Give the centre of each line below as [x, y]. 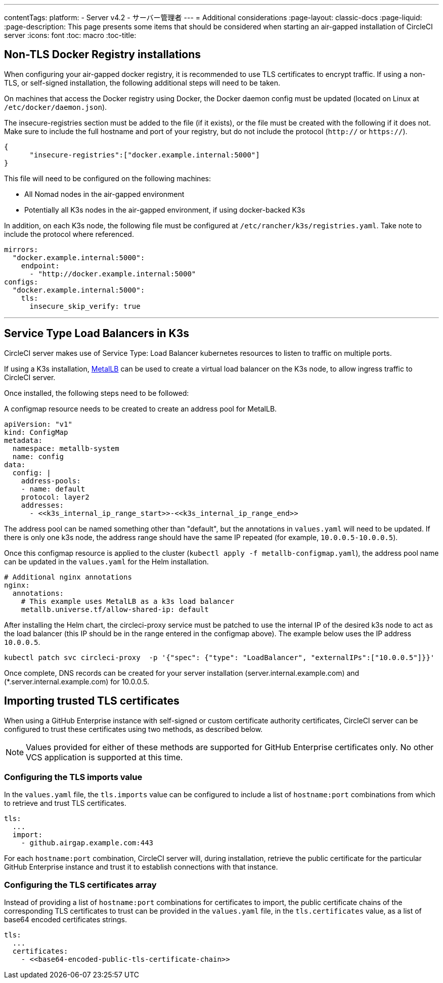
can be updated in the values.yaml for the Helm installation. [106, 561]
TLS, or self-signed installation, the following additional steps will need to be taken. [142, 83]
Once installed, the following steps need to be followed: [97, 393]
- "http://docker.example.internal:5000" [113, 274]
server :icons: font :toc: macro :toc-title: [70, 35]
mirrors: [21, 249]
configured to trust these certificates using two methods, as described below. [134, 729]
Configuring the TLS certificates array [80, 885]
